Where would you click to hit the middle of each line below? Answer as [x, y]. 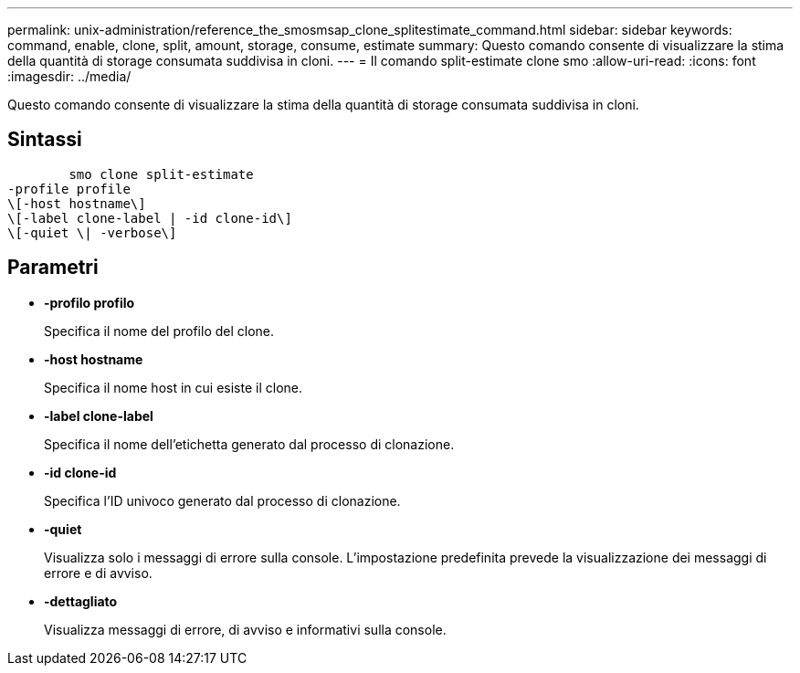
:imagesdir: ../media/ [69, 76]
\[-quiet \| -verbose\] [92, 232]
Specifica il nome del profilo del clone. [159, 331]
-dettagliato [81, 601]
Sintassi [45, 140]
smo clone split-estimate [161, 174]
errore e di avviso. [98, 573]
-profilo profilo [89, 302]
